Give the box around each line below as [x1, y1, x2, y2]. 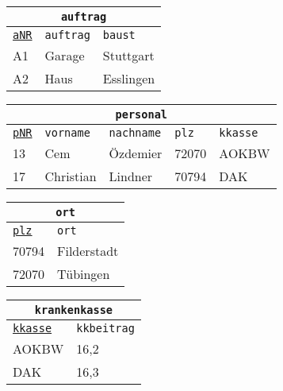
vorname [44, 126, 90, 139]
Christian [44, 167, 97, 185]
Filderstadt [57, 242, 119, 260]
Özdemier [109, 144, 163, 162]
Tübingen [57, 265, 110, 283]
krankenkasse [34, 304, 113, 316]
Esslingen [102, 69, 155, 87]
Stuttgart [102, 46, 155, 64]
